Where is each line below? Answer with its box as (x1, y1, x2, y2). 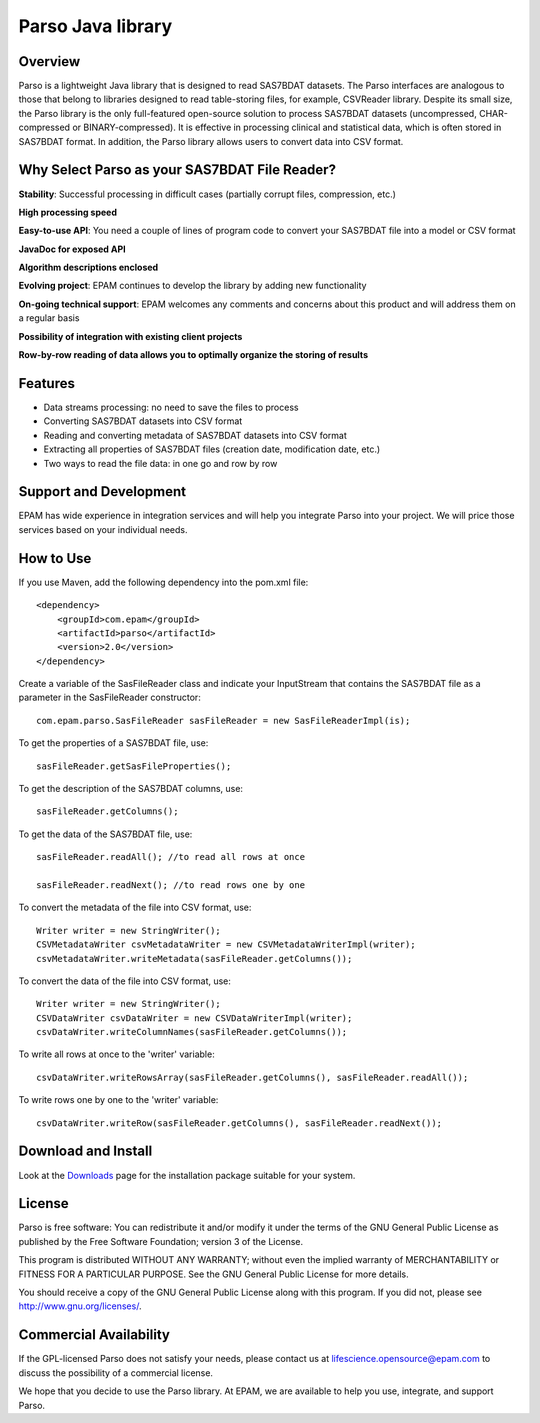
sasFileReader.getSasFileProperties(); (36, 760, 232, 772)
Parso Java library (18, 15, 173, 37)
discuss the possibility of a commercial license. (18, 1366, 214, 1379)
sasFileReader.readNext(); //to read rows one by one (36, 879, 305, 890)
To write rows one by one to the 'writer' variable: (18, 1094, 219, 1106)
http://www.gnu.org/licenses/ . (18, 1300, 142, 1312)
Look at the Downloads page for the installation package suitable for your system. (18, 1169, 356, 1181)
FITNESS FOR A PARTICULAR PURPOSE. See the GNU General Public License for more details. (18, 1268, 409, 1280)
